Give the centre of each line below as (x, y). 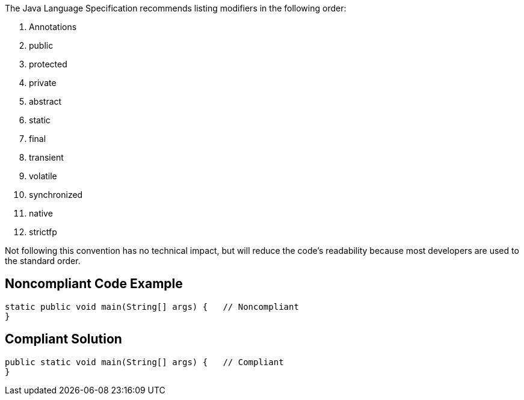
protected (48, 64)
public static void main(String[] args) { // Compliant (144, 362)
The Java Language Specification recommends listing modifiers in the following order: (176, 8)
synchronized (56, 195)
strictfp (43, 232)
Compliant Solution (63, 339)
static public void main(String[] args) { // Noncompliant (152, 306)
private (43, 83)
